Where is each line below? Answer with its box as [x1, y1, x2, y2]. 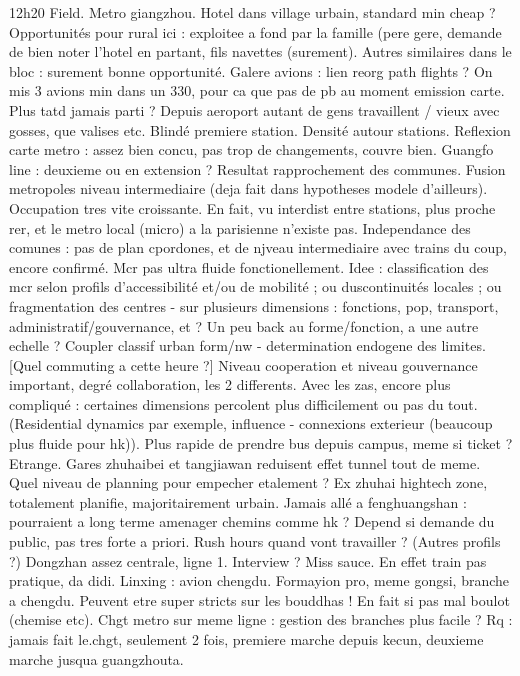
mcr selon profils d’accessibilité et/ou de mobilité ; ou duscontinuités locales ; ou [9, 276, 502, 297]
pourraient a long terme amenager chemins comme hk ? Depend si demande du [9, 511, 495, 532]
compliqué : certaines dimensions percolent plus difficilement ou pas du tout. [9, 393, 478, 414]
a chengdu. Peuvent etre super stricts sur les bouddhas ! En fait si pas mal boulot [9, 589, 510, 610]
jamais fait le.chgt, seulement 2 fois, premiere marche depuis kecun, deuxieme [9, 629, 484, 649]
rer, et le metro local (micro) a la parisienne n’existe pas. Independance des [9, 217, 471, 238]
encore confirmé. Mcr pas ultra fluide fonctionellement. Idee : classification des [9, 256, 489, 277]
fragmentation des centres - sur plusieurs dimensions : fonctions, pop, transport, [9, 295, 499, 316]
